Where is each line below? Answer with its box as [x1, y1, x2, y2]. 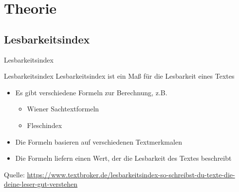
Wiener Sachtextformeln [27, 104, 99, 114]
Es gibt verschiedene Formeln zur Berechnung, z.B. [15, 87, 167, 97]
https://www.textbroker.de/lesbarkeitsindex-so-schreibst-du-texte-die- [27, 169, 235, 179]
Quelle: [4, 169, 25, 179]
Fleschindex [27, 120, 62, 130]
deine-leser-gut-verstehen [4, 179, 78, 189]
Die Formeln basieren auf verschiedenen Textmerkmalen [15, 136, 182, 147]
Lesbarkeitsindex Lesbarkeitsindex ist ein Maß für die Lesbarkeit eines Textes [4, 71, 235, 81]
